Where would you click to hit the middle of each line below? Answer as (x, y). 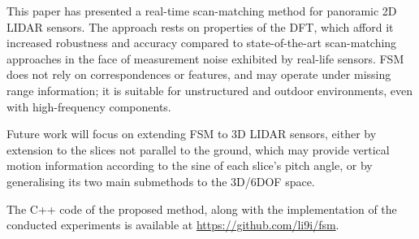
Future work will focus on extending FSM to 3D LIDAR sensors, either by (192, 134)
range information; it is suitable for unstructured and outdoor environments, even (209, 90)
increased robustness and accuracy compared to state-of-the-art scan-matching (202, 43)
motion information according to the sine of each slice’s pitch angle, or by (190, 165)
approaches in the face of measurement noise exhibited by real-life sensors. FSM (205, 58)
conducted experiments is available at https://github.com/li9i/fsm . (173, 225)
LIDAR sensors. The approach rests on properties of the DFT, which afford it (200, 26)
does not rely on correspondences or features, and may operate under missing (199, 74)
